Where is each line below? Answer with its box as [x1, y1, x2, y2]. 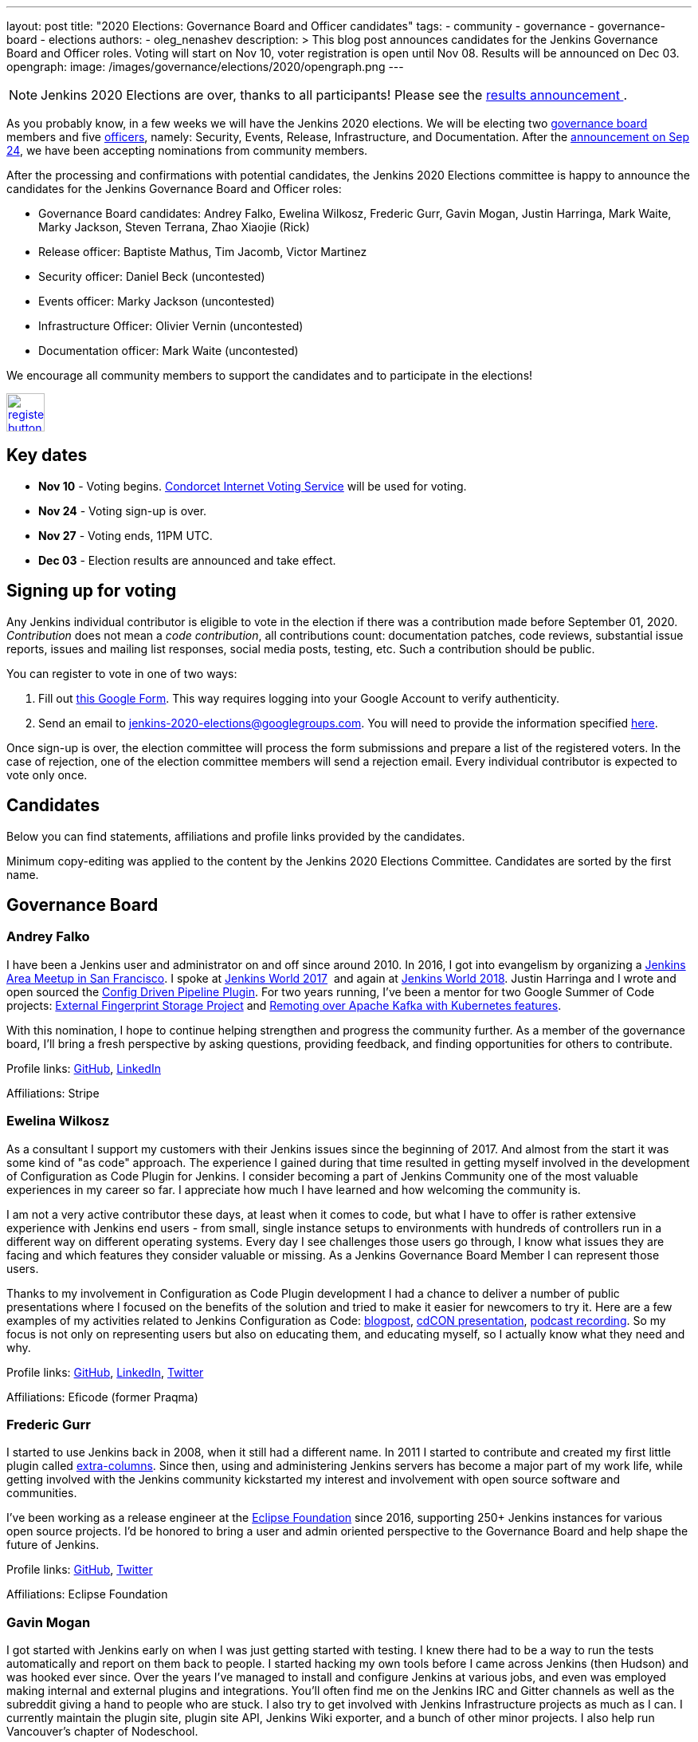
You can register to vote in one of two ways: [6, 666, 237, 680]
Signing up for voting [6, 581, 177, 601]
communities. [6, 1486, 77, 1500]
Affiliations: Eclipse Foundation [6, 1587, 168, 1602]
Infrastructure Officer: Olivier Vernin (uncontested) [38, 319, 304, 333]
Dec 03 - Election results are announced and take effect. [38, 553, 336, 567]
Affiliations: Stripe [6, 1086, 100, 1100]
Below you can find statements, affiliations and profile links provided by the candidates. [6, 829, 465, 843]
